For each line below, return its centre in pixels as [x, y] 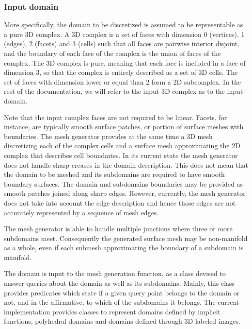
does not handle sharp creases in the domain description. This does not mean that [126, 164]
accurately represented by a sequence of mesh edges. [81, 212]
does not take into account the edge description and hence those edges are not [120, 202]
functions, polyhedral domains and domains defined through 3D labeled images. [122, 321]
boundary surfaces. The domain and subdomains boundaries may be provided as [124, 183]
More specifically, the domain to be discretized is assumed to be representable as [124, 25]
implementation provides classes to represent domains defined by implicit [112, 311]
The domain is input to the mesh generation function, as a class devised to [115, 273]
